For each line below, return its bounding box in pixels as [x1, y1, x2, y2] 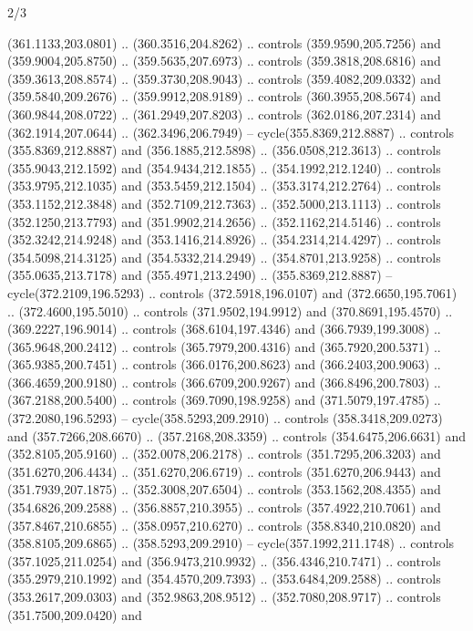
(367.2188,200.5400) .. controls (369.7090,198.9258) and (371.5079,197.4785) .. [7, 390, 441, 409]
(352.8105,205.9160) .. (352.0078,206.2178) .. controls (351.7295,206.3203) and [7, 444, 441, 463]
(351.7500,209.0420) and [7, 605, 142, 624]
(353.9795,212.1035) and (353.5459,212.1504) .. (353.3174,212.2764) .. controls [7, 176, 441, 195]
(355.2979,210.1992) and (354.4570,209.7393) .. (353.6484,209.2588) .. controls [7, 569, 441, 588]
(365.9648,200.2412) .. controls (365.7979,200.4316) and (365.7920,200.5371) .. [7, 336, 441, 356]
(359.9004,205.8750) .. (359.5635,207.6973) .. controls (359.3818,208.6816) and [7, 51, 441, 70]
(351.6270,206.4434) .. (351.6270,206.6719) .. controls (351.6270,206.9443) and [7, 461, 441, 481]
